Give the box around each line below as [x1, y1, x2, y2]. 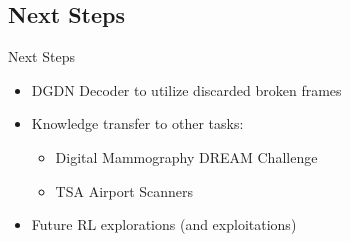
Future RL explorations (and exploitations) [31, 214, 297, 235]
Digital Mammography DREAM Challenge [55, 146, 318, 167]
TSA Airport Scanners [55, 180, 194, 201]
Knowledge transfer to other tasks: [31, 113, 244, 134]
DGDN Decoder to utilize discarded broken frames [31, 79, 342, 100]
